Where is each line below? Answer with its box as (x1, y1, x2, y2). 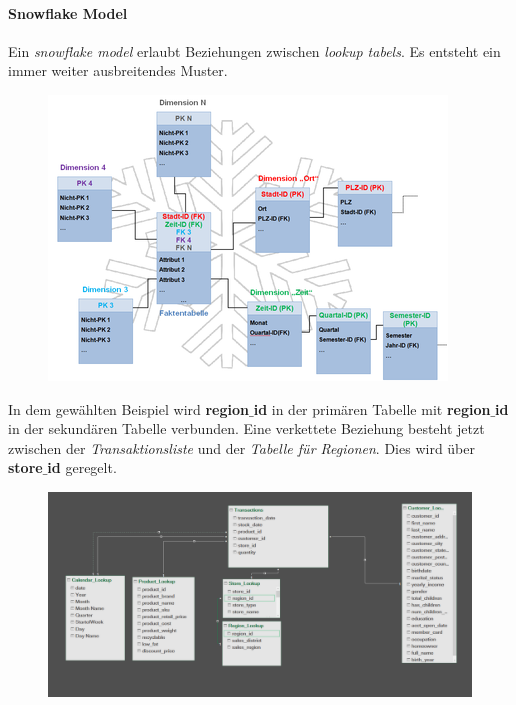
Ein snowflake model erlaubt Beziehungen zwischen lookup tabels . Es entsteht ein (8, 40, 501, 61)
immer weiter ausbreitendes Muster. (8, 60, 228, 81)
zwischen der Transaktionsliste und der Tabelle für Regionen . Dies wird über (8, 437, 475, 458)
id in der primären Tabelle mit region (253, 398, 491, 419)
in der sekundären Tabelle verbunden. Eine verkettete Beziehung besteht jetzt (8, 418, 485, 439)
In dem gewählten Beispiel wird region (8, 398, 249, 419)
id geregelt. (47, 457, 117, 478)
